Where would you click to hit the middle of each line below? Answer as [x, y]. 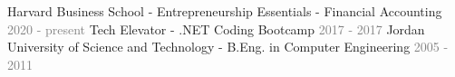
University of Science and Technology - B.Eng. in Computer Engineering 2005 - [228, 47]
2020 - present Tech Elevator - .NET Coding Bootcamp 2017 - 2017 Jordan [216, 29]
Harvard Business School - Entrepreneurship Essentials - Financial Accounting [225, 11]
